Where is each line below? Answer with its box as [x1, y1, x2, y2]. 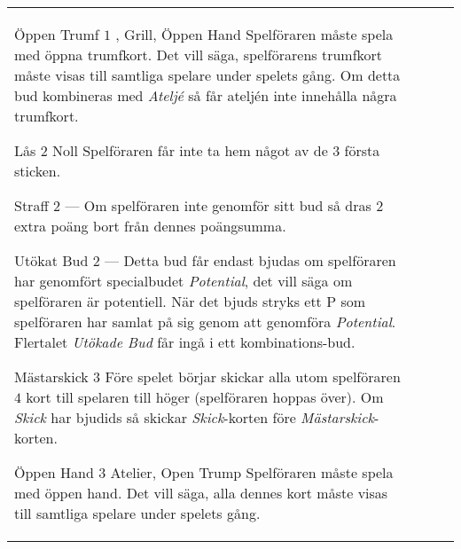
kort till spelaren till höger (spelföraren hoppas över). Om [26, 387, 384, 407]
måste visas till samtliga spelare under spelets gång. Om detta [14, 65, 401, 85]
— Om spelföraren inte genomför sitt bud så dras [65, 195, 371, 216]
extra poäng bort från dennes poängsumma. [14, 216, 286, 236]
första [344, 140, 380, 161]
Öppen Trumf [14, 24, 99, 44]
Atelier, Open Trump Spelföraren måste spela [110, 462, 394, 482]
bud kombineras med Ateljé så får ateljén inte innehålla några [14, 85, 397, 106]
